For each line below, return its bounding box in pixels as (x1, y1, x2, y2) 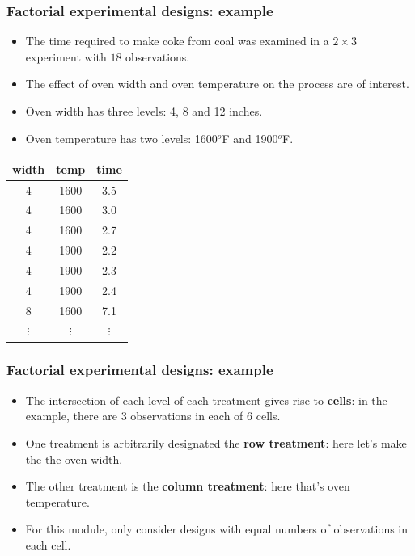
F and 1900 (222, 129, 278, 146)
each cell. (25, 536, 71, 553)
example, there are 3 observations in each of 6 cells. (25, 407, 281, 424)
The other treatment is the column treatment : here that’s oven (25, 478, 350, 495)
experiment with (25, 48, 107, 65)
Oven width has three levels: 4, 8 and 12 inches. (25, 103, 263, 119)
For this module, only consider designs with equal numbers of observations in (25, 520, 409, 537)
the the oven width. (25, 450, 123, 467)
